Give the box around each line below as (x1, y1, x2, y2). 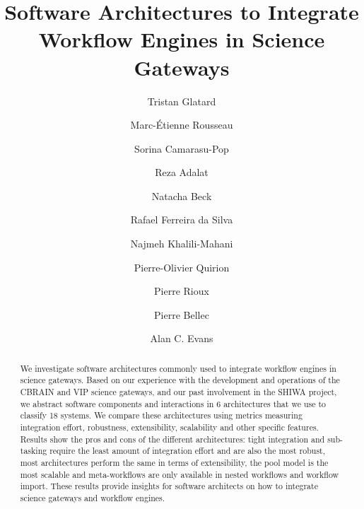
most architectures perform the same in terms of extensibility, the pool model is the (20, 457, 329, 469)
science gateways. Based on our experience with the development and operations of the (20, 374, 340, 386)
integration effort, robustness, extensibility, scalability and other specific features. (20, 421, 319, 433)
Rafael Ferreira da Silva (130, 212, 233, 227)
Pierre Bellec (154, 307, 209, 322)
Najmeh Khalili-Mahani (130, 236, 233, 251)
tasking (20, 445, 47, 457)
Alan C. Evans (150, 331, 213, 346)
